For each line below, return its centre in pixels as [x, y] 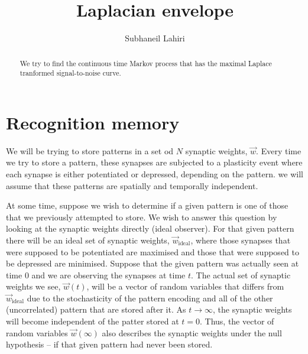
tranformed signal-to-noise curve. [70, 73]
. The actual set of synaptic [241, 275]
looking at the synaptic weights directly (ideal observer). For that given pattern [150, 228]
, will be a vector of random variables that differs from [185, 286]
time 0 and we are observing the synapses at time [96, 275]
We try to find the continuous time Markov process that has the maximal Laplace [146, 63]
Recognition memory [93, 122]
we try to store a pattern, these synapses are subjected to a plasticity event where [154, 162]
